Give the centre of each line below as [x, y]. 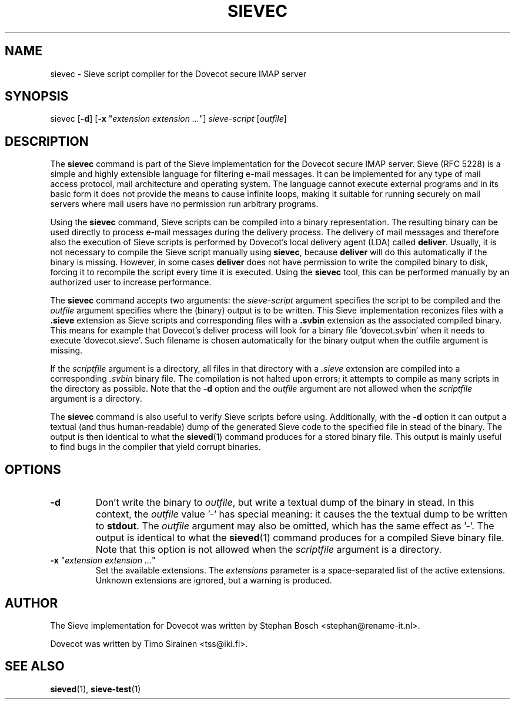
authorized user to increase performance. [131, 282]
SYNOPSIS [37, 96]
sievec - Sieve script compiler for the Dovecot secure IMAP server [178, 74]
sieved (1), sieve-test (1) [96, 689]
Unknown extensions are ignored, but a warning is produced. [214, 580]
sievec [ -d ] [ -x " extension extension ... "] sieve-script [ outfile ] [168, 119]
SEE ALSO [35, 666]
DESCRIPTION [47, 141]
